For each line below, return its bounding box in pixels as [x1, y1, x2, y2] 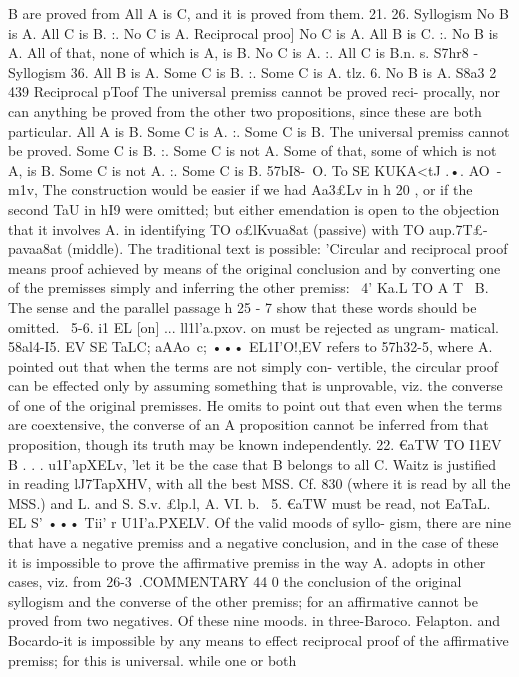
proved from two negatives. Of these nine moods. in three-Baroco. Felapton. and [8, 610, 500, 631]
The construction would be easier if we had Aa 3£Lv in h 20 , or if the [42, 179, 473, 200]
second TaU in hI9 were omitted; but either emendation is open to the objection [8, 198, 500, 219]
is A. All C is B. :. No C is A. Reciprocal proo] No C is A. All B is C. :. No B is [8, 22, 499, 43]
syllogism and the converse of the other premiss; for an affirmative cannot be [8, 590, 478, 611]
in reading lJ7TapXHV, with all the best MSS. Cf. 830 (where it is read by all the [8, 473, 511, 494]
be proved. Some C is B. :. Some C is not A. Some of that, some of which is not [8, 140, 497, 161]
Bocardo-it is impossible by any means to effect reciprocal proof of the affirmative [8, 630, 509, 650]
